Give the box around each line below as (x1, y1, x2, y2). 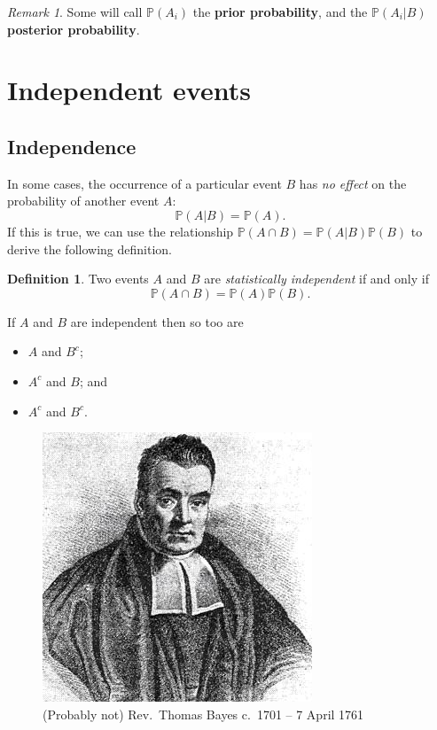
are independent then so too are (70, 312, 244, 330)
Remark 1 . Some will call (7, 3, 143, 20)
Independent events (7, 72, 251, 108)
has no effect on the (299, 174, 407, 192)
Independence (7, 132, 137, 159)
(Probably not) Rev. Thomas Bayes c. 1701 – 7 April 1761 (43, 704, 364, 723)
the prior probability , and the (192, 3, 368, 20)
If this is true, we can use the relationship (7, 221, 234, 240)
